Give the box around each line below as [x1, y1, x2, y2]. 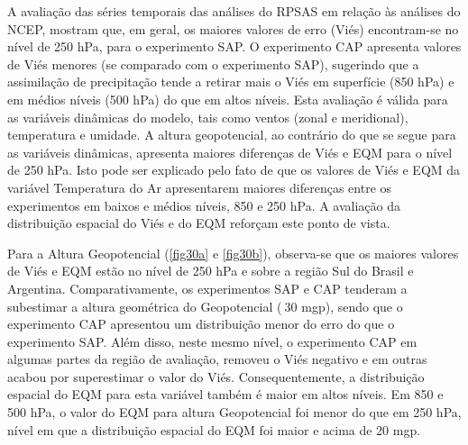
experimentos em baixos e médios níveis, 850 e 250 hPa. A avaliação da [7, 195, 401, 214]
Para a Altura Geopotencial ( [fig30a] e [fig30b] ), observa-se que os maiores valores [7, 243, 459, 262]
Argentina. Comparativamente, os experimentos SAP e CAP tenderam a [7, 278, 408, 297]
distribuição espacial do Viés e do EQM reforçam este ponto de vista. [7, 213, 390, 232]
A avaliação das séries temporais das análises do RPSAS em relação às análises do [7, 2, 461, 20]
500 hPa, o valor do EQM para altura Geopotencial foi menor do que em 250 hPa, [7, 403, 462, 422]
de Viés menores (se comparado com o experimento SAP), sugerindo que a [7, 54, 419, 73]
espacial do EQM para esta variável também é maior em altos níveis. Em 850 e [7, 385, 444, 404]
